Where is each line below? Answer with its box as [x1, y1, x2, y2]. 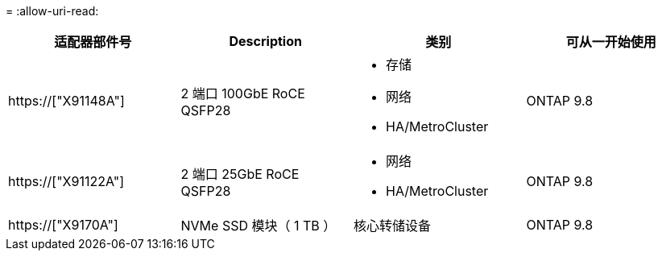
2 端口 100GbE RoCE [180, 85, 305, 102]
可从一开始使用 [565, 34, 656, 50]
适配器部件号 [54, 34, 132, 50]
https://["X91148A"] [8, 93, 125, 109]
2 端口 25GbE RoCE [180, 166, 300, 182]
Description [229, 33, 302, 49]
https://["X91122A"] [8, 173, 125, 189]
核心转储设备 [354, 218, 432, 234]
